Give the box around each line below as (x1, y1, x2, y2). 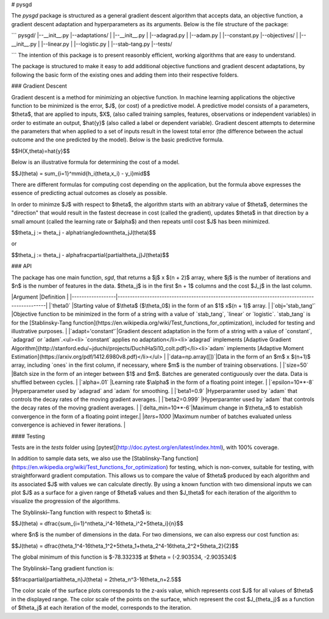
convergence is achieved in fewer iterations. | (11, 421, 126, 429)
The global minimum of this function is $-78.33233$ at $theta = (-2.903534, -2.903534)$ (11, 553, 237, 561)
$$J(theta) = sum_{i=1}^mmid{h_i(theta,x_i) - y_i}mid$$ (11, 169, 150, 177)
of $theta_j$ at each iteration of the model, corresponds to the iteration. (11, 604, 192, 612)
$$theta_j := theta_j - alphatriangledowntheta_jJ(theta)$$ (11, 228, 157, 236)
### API (11, 263, 32, 270)
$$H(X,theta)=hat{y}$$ (11, 147, 70, 155)
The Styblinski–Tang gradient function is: (11, 564, 114, 572)
